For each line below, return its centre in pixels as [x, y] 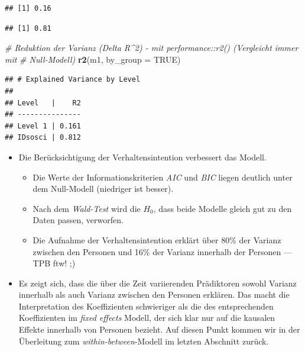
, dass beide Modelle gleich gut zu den [223, 208]
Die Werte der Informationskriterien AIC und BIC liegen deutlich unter [163, 177]
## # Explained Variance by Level [73, 80]
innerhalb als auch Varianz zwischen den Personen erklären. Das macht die [154, 294]
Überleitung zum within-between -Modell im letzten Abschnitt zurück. [144, 341]
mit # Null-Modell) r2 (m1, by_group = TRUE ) [93, 59]
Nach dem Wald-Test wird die [87, 208]
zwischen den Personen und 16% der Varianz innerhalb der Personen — [162, 251]
